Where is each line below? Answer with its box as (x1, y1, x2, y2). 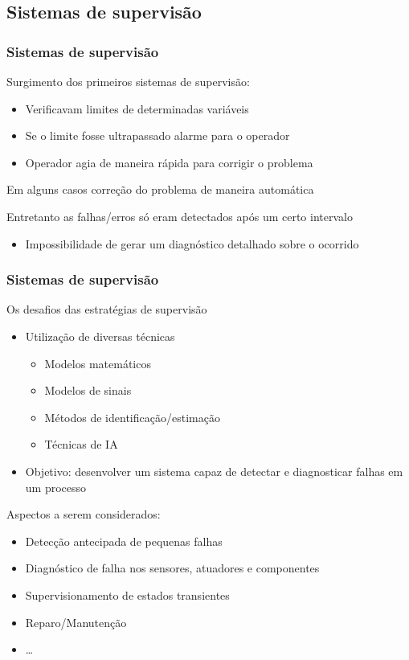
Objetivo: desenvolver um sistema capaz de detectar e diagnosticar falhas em (25, 462, 403, 479)
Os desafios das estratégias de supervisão (6, 301, 207, 318)
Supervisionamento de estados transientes (25, 586, 230, 603)
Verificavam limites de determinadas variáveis (25, 100, 249, 117)
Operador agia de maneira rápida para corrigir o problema (25, 154, 313, 170)
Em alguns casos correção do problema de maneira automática (6, 181, 314, 198)
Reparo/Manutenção (25, 613, 127, 630)
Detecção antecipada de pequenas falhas (25, 532, 223, 549)
